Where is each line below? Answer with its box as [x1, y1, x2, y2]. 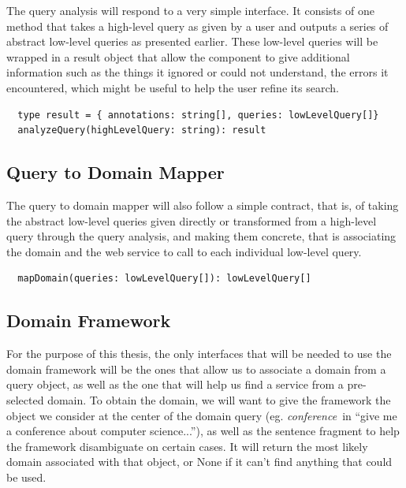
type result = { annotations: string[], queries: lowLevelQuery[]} [17, 109, 379, 121]
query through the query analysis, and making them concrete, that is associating [6, 228, 397, 244]
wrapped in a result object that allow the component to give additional [6, 48, 350, 65]
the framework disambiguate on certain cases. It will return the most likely [6, 438, 368, 454]
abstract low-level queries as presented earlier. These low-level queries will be [6, 33, 378, 50]
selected [6, 391, 44, 408]
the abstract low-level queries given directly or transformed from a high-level [6, 212, 377, 229]
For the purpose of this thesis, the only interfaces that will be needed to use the [6, 345, 392, 362]
